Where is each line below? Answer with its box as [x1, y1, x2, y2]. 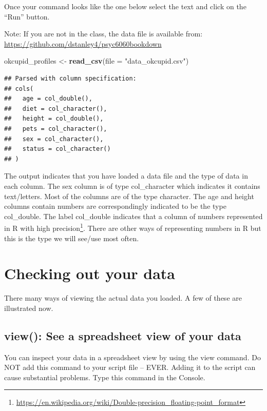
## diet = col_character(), [4, 105, 107, 112]
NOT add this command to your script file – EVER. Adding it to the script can [4, 362, 256, 373]
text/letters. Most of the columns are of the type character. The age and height [4, 190, 254, 201]
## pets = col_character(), [4, 125, 107, 132]
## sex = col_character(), [4, 135, 104, 143]
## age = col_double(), [4, 95, 92, 103]
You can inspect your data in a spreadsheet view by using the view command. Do [4, 351, 261, 362]
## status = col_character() [4, 145, 111, 153]
